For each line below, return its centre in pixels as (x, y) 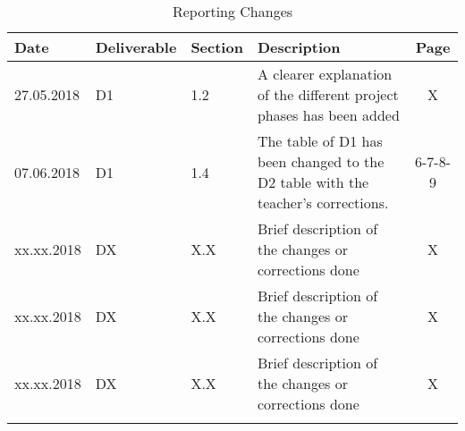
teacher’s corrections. (323, 203)
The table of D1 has (320, 141)
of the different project (328, 94)
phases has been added (328, 115)
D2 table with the (313, 182)
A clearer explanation (325, 74)
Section (217, 47)
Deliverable (136, 47)
